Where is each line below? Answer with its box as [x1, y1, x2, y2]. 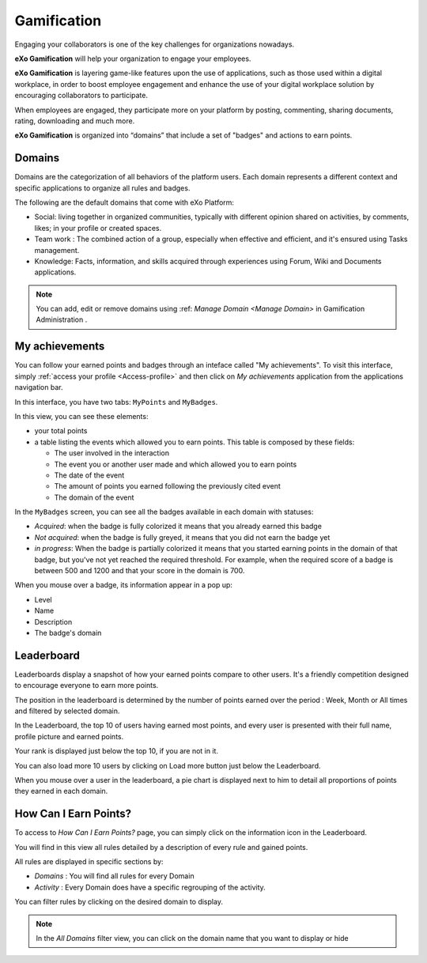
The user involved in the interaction [54, 448, 170, 458]
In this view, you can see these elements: [14, 411, 149, 421]
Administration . [36, 315, 88, 324]
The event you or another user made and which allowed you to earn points [54, 459, 297, 469]
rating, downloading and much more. [14, 115, 135, 126]
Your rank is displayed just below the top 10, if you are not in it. [14, 746, 219, 756]
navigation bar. [14, 383, 63, 392]
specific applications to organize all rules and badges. [14, 183, 191, 193]
